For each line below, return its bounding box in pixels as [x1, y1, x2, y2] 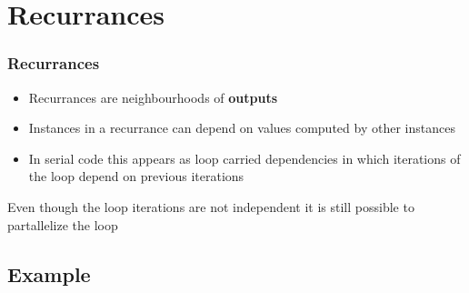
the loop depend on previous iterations [28, 167, 244, 186]
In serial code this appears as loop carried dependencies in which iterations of [28, 148, 461, 167]
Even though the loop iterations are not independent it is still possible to [7, 197, 414, 216]
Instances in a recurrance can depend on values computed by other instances [28, 118, 455, 137]
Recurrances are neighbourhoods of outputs [28, 87, 278, 106]
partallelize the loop [7, 215, 118, 234]
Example [7, 259, 91, 288]
